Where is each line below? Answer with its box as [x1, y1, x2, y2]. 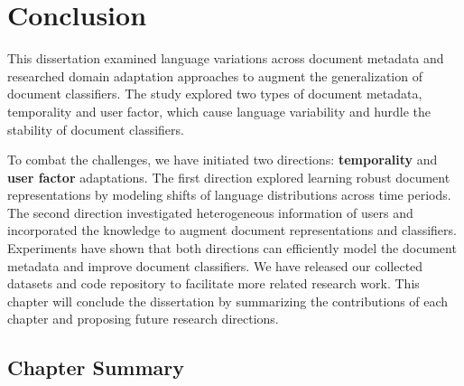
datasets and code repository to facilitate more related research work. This [7, 274, 420, 293]
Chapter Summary [7, 353, 184, 381]
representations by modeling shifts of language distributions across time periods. [7, 185, 451, 204]
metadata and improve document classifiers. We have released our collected [7, 256, 423, 275]
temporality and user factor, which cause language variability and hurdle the [7, 101, 431, 120]
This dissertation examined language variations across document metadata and [7, 49, 444, 68]
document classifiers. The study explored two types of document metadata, [7, 84, 422, 103]
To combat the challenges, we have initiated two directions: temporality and [7, 150, 438, 169]
